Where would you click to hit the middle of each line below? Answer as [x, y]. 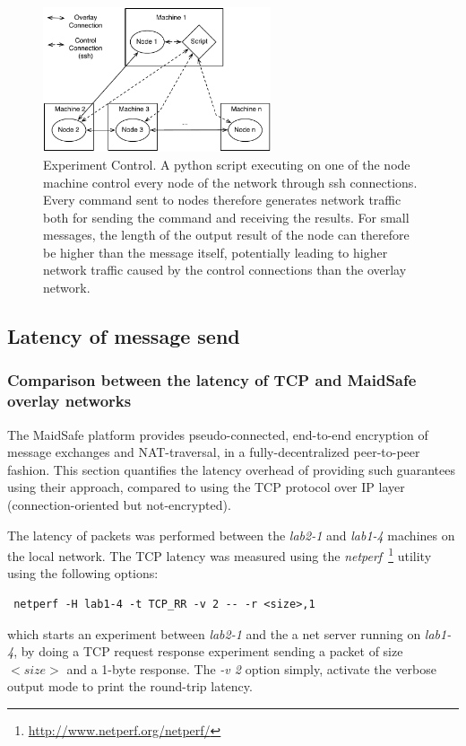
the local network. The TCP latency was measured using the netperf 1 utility [220, 554]
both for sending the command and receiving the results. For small [226, 217]
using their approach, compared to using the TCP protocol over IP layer [206, 487]
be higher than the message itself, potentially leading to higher [216, 252]
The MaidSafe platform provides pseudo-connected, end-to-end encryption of [218, 434]
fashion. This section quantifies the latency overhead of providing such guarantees [231, 469]
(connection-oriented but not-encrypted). [119, 504]
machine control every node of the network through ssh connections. [230, 182]
